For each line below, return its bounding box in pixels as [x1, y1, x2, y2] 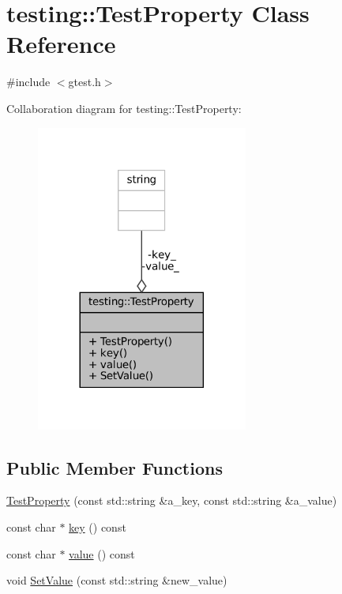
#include [6, 73, 51, 90]
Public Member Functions [6, 455, 223, 479]
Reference [6, 28, 116, 60]
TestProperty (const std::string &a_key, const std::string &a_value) [6, 492, 337, 509]
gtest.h [68, 73, 101, 90]
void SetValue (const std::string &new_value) [6, 572, 227, 588]
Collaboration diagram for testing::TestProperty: [6, 100, 242, 116]
